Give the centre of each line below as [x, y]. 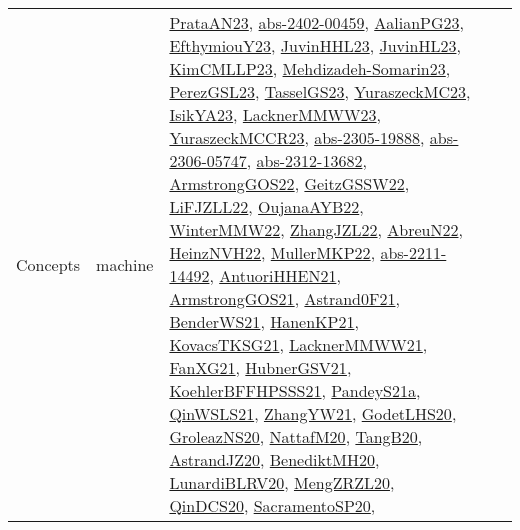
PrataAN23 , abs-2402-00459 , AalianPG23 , [316, 22]
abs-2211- [413, 252]
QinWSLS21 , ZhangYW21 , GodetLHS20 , [313, 413]
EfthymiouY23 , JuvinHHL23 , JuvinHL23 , [315, 45]
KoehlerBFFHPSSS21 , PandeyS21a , [295, 390]
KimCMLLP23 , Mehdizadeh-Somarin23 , [310, 68]
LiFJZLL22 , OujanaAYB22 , [266, 206]
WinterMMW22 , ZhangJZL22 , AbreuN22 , [316, 229]
